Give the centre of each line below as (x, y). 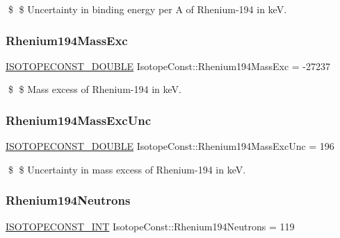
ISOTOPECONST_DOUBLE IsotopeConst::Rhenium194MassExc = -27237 (168, 66)
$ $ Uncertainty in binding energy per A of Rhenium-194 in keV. (147, 9)
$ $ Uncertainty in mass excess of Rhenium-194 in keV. (127, 169)
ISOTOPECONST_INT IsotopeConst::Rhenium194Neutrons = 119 (150, 226)
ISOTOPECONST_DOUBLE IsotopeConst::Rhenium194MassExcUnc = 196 (170, 146)
